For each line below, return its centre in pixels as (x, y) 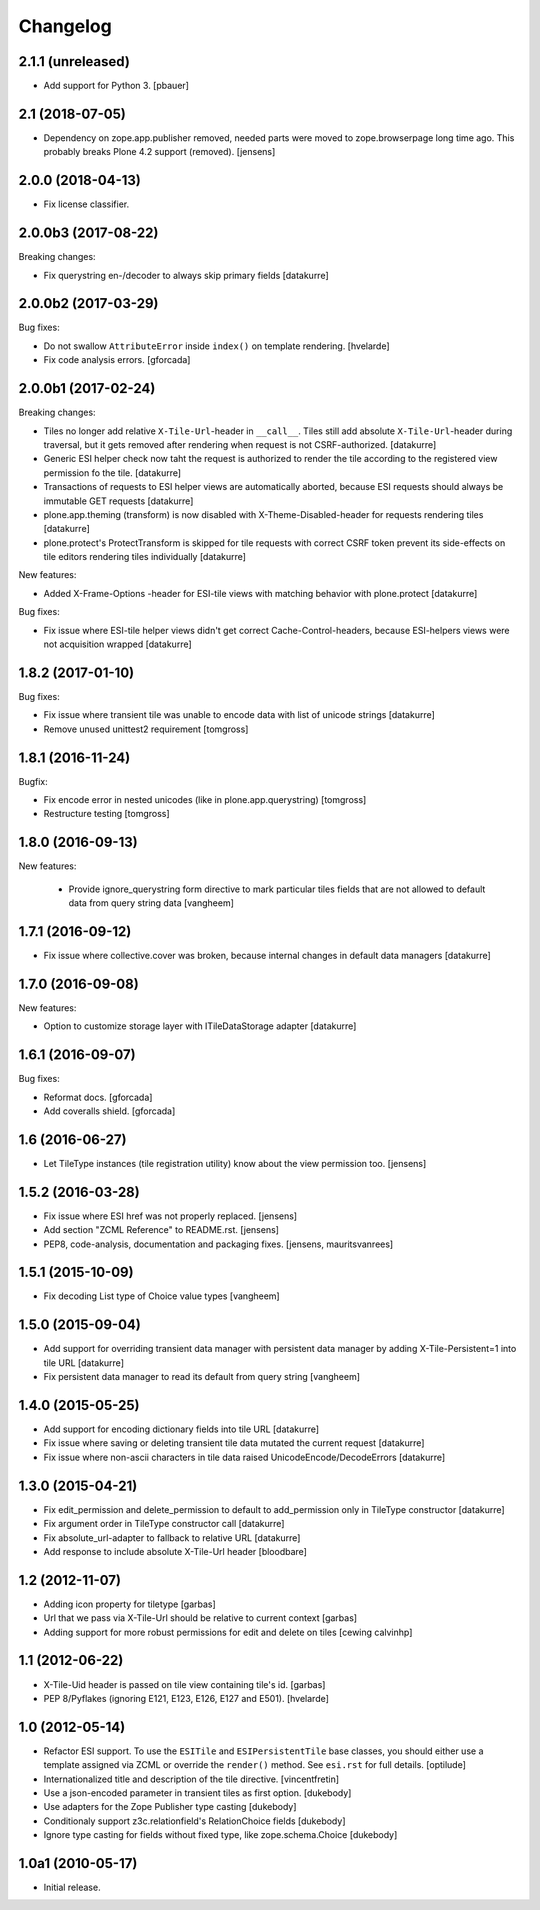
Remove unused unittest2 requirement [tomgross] (146, 729)
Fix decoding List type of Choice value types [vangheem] (161, 1296)
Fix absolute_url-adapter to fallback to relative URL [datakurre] (172, 1537)
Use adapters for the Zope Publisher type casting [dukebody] (170, 1807)
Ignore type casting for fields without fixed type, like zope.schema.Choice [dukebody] (220, 1835)
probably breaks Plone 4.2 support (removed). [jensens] (159, 152)
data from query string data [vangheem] (151, 903)
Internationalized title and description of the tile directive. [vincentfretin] (191, 1779)
